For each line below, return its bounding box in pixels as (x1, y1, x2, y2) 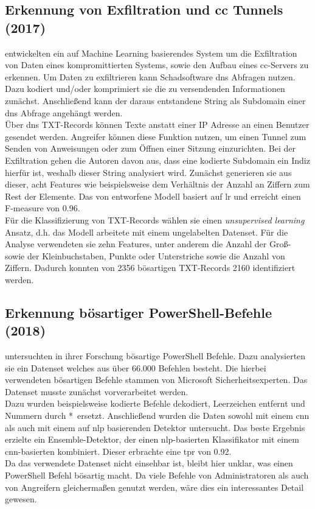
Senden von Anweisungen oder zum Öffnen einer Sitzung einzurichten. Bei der (5, 142, 296, 155)
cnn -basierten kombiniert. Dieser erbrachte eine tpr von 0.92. (5, 444, 232, 457)
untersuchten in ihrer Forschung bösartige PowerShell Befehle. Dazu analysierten (5, 349, 306, 362)
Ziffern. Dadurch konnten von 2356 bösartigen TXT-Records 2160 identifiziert (5, 261, 296, 274)
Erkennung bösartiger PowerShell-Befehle (5, 303, 272, 321)
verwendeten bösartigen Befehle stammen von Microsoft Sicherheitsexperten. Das (5, 373, 308, 386)
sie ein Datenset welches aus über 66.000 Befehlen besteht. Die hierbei (5, 361, 266, 374)
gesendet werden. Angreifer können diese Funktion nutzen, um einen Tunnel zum (5, 130, 306, 142)
